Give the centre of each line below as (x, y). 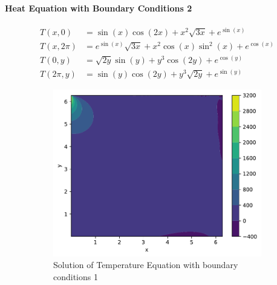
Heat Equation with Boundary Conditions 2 (99, 8)
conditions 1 (76, 276)
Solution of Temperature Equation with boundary (146, 265)
